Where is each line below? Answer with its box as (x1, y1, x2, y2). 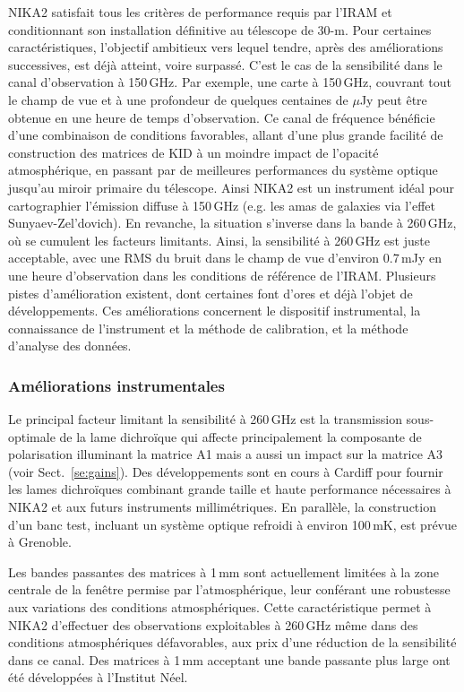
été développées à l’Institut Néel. (8, 668, 188, 687)
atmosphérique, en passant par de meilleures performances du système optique (8, 160, 438, 179)
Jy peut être (359, 90, 427, 108)
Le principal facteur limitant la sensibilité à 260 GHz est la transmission (8, 410, 402, 428)
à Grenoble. (8, 532, 72, 551)
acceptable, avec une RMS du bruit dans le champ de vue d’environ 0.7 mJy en (8, 248, 442, 267)
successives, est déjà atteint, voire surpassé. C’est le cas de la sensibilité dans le (8, 55, 443, 74)
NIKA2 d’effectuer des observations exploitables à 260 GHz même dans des (8, 615, 418, 634)
